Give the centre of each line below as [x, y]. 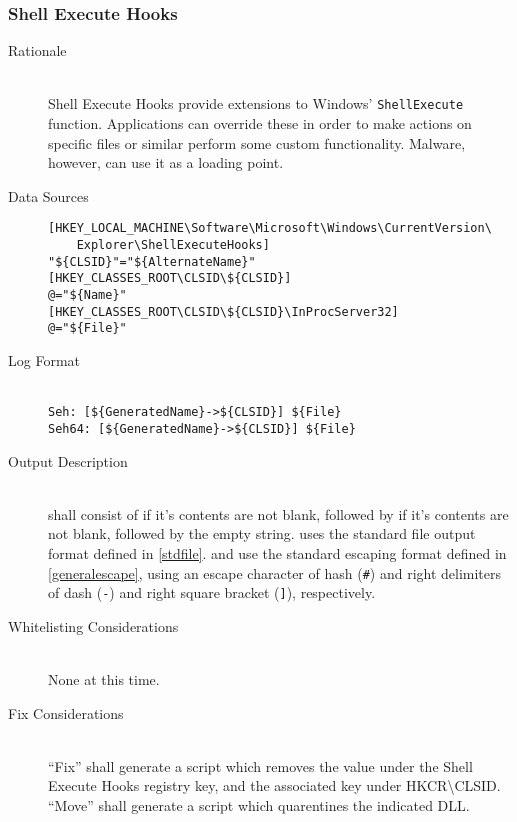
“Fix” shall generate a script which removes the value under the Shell [260, 765]
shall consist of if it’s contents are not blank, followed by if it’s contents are [278, 513]
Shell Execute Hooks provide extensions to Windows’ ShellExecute [256, 103]
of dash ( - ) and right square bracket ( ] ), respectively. [212, 592]
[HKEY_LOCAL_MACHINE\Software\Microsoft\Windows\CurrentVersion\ [270, 228]
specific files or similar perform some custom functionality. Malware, [257, 142]
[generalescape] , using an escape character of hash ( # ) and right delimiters [275, 572]
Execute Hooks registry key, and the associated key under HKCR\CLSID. [274, 785]
